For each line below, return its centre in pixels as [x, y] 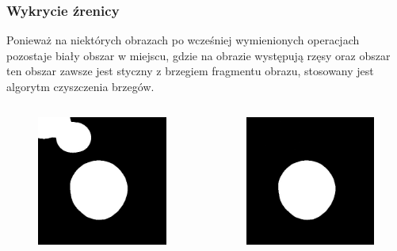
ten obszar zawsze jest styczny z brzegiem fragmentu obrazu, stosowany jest [190, 71]
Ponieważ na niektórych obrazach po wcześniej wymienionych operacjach [183, 40]
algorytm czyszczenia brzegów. [80, 86]
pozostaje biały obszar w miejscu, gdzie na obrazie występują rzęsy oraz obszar [198, 55]
